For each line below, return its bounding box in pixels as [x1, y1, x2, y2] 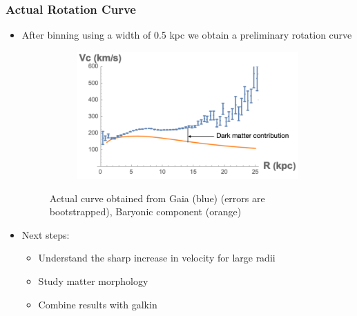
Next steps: [21, 227, 70, 241]
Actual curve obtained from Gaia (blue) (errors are [49, 190, 265, 205]
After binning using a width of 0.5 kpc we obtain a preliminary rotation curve [21, 28, 352, 42]
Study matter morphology [38, 273, 148, 288]
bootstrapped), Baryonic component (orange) [49, 204, 242, 219]
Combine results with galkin [38, 297, 157, 311]
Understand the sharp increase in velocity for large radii [38, 250, 276, 265]
